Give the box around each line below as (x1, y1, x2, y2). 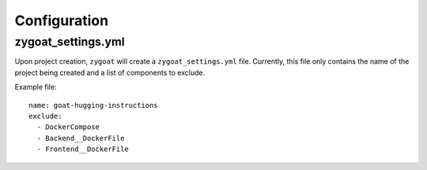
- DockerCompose (36, 123, 100, 131)
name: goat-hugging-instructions (28, 101, 158, 109)
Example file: (14, 83, 57, 92)
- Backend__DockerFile (36, 134, 125, 142)
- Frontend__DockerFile (36, 145, 130, 153)
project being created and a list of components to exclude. (14, 68, 206, 77)
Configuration (14, 12, 109, 29)
